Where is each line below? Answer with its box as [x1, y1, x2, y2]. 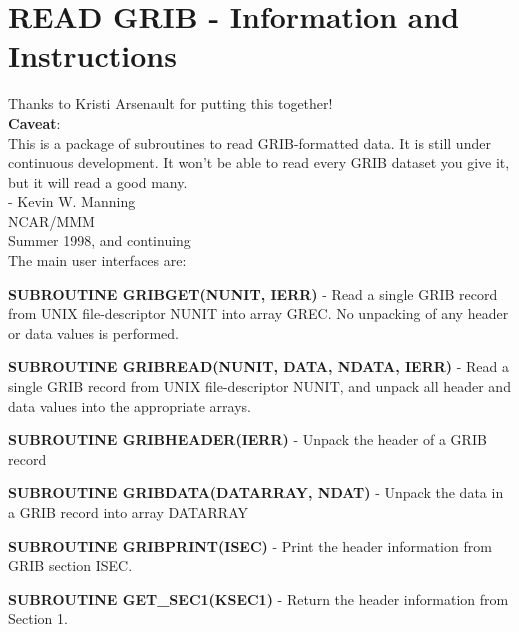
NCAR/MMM [8, 210, 95, 231]
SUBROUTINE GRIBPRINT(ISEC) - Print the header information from [8, 535, 492, 556]
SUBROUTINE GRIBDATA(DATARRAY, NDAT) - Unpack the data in [8, 482, 504, 503]
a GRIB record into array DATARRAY [8, 502, 249, 522]
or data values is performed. [8, 322, 179, 343]
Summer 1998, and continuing [8, 230, 191, 251]
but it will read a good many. [8, 171, 188, 192]
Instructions [8, 35, 177, 76]
